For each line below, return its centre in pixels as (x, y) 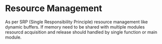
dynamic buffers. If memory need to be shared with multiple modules (75, 27)
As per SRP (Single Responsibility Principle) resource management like (77, 22)
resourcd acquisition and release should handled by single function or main (81, 32)
